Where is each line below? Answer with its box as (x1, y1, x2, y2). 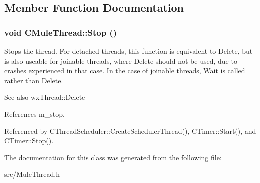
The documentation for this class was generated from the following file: (4, 152, 222, 162)
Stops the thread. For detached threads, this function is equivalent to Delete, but (4, 46, 253, 56)
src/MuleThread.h (4, 169, 60, 179)
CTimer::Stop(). (4, 135, 54, 146)
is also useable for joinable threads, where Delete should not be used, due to (4, 55, 237, 66)
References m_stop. (4, 108, 65, 119)
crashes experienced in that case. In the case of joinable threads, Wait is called (4, 65, 245, 76)
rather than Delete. (4, 75, 63, 85)
